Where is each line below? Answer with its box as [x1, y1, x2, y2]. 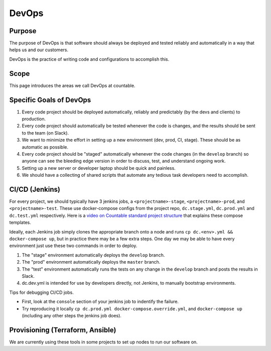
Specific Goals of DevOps [9, 95, 91, 104]
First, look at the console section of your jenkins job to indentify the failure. [22, 299, 179, 305]
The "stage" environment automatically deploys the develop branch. [22, 252, 165, 258]
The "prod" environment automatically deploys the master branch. [22, 259, 161, 265]
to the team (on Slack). [22, 130, 69, 136]
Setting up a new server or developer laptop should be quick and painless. [22, 165, 176, 171]
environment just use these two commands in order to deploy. [9, 243, 138, 249]
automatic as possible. [22, 144, 69, 150]
